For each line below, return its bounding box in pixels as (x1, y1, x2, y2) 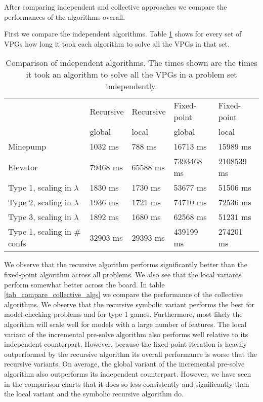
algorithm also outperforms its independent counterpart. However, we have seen (4, 368, 251, 379)
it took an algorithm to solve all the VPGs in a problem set (26, 68, 237, 81)
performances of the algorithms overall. (4, 11, 125, 22)
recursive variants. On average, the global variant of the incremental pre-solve (4, 358, 245, 369)
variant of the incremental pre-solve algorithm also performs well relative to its (4, 328, 248, 339)
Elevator (8, 161, 38, 173)
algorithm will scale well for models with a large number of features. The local (4, 318, 247, 329)
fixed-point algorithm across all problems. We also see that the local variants (4, 269, 242, 279)
